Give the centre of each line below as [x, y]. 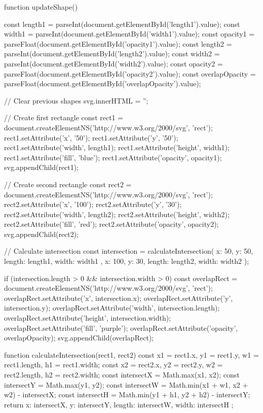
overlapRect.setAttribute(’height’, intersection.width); [88, 318]
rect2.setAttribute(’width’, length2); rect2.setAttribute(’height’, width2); [117, 214]
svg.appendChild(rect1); [42, 167]
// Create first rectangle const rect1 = [64, 117]
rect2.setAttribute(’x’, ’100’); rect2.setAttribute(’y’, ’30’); [93, 204]
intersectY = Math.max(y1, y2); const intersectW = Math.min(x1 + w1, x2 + [126, 384]
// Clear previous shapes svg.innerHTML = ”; [76, 100]
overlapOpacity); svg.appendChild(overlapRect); [79, 338]
